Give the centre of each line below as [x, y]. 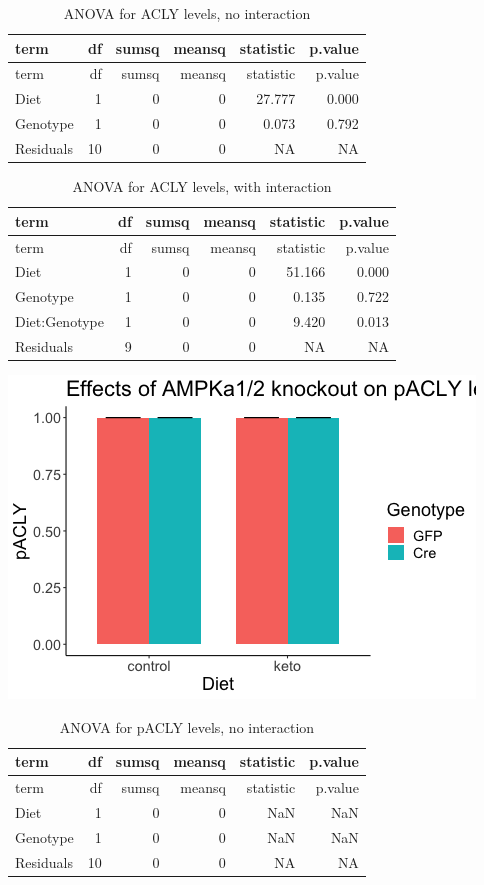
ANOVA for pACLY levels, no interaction [187, 726]
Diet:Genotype [59, 321]
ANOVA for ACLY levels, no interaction [187, 13]
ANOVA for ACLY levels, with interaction [202, 186]
